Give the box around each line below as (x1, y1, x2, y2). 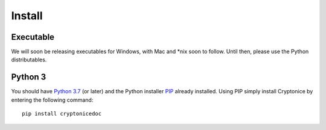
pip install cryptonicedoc (22, 110, 102, 117)
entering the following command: (11, 96, 94, 104)
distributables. (11, 56, 47, 63)
